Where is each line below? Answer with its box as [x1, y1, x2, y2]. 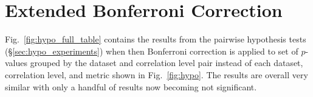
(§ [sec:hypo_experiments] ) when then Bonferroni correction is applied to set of [5, 44, 298, 57]
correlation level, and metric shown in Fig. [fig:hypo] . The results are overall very [5, 68, 308, 81]
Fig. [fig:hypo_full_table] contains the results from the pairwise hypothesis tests [5, 33, 306, 45]
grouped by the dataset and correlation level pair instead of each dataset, [30, 56, 303, 69]
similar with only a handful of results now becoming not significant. [5, 80, 257, 93]
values [5, 56, 28, 69]
